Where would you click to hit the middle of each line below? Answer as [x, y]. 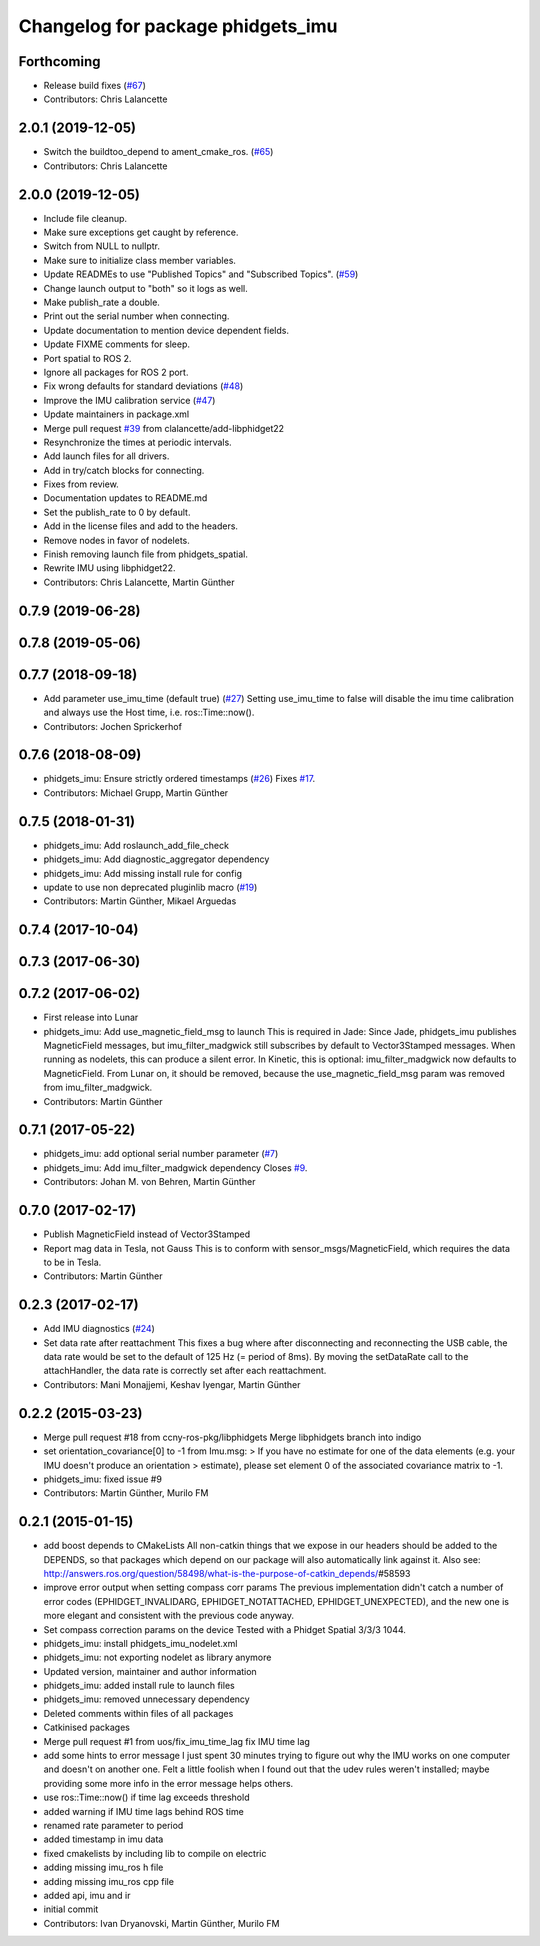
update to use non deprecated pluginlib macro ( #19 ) [150, 887]
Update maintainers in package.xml [116, 414]
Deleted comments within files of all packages [138, 1713]
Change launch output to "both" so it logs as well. [146, 288]
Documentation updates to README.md [125, 498]
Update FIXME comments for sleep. [116, 344]
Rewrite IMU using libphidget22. [109, 568]
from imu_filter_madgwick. [98, 1087]
